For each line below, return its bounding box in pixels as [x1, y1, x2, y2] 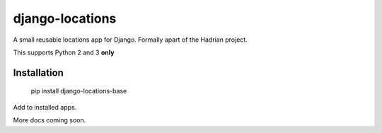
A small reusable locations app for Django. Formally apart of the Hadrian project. [13, 35, 248, 44]
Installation [13, 66, 64, 79]
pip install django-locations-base [30, 87, 127, 96]
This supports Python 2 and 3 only [13, 48, 115, 57]
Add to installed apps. [13, 103, 77, 111]
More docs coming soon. [13, 116, 86, 125]
